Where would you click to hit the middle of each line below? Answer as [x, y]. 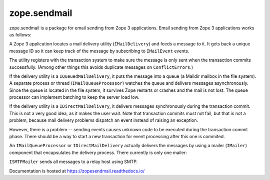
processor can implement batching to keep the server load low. [74, 97]
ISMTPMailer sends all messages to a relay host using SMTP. [73, 162]
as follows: [20, 34]
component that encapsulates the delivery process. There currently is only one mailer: [98, 153]
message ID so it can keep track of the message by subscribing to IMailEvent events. [99, 51]
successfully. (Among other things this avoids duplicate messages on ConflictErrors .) [101, 67]
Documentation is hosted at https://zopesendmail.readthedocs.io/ [77, 171]
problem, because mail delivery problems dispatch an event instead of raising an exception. [104, 120]
